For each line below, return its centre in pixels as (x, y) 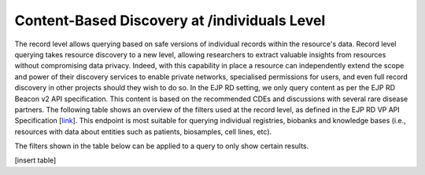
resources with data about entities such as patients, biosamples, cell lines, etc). (143, 131)
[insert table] (35, 160)
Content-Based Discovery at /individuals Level (170, 20)
